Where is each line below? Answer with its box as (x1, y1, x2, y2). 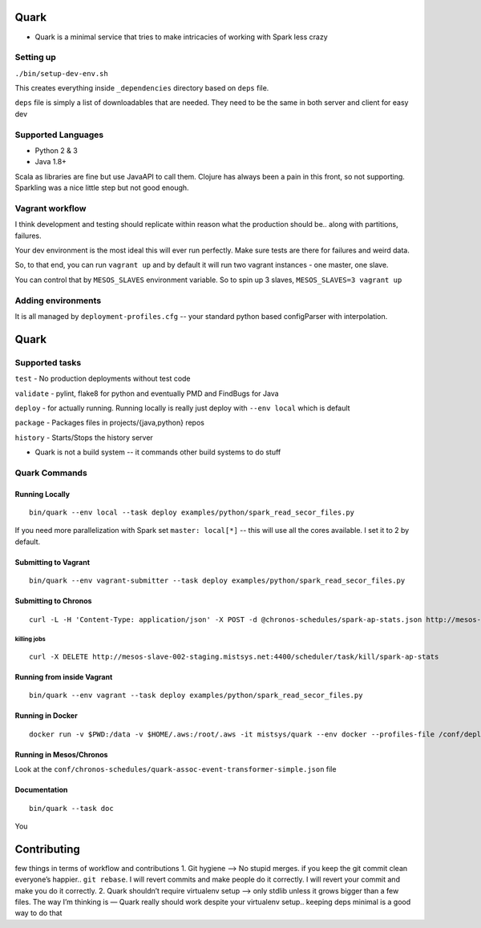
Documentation (14, 785, 68, 795)
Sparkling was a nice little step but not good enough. (14, 183, 189, 192)
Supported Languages (14, 129, 104, 140)
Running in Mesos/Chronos (14, 749, 108, 759)
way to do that (14, 908, 63, 918)
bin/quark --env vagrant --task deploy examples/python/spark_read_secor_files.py (29, 691, 363, 700)
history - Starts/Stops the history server (14, 433, 154, 442)
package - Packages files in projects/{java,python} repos (14, 418, 204, 428)
